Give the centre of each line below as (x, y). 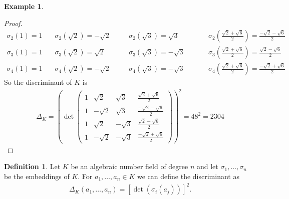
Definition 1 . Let (32, 166)
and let (207, 166)
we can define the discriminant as (188, 176)
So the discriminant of (38, 82)
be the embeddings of (37, 176)
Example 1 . (24, 6)
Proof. (13, 23)
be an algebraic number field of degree (129, 166)
